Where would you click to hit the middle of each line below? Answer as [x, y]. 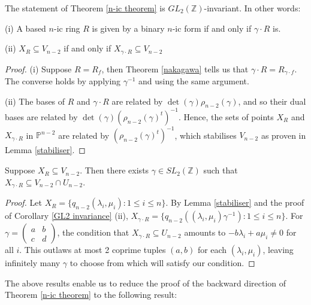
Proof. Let [23, 202]
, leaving [278, 250]
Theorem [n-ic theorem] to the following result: [91, 295]
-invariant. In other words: [252, 8]
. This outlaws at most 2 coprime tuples [93, 250]
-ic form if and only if [212, 28]
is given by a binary [128, 28]
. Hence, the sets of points [226, 116]
